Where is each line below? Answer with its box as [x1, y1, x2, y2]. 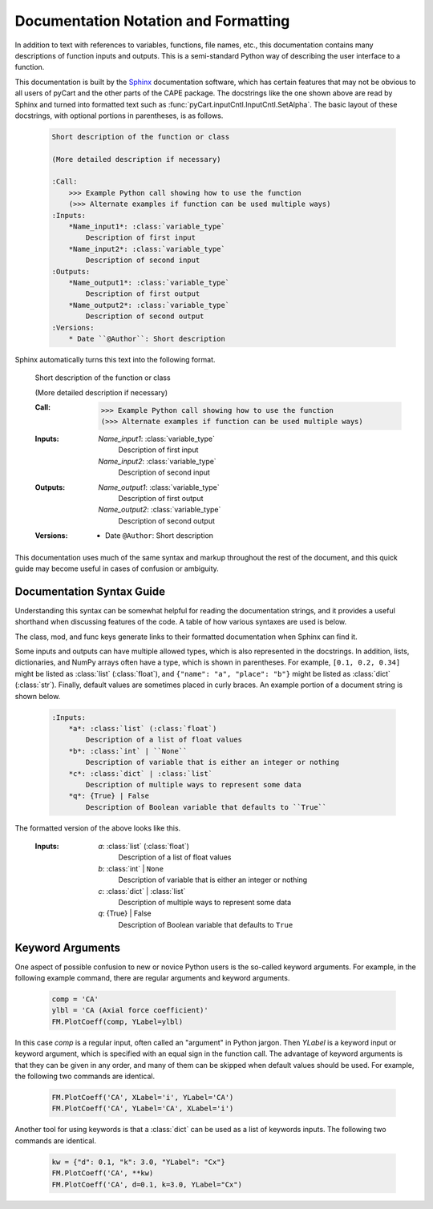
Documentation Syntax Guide [14, 584, 166, 598]
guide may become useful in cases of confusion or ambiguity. [14, 564, 220, 573]
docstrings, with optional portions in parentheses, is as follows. [14, 111, 224, 120]
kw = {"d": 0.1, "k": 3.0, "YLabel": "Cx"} [51, 1157, 226, 1167]
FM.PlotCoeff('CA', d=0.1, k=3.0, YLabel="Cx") [51, 1179, 242, 1189]
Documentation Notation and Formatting [14, 12, 290, 30]
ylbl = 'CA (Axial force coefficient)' [51, 1006, 208, 1015]
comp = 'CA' [51, 995, 99, 1004]
